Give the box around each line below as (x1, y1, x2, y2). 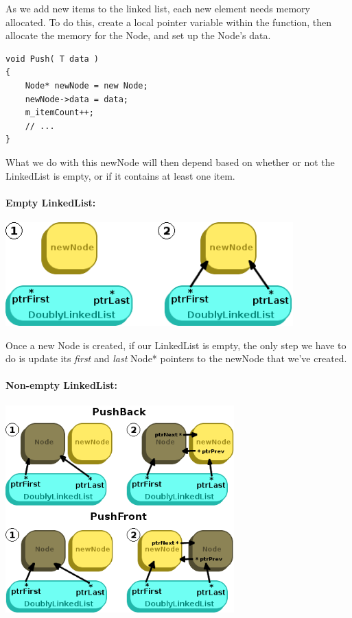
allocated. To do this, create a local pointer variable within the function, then (5, 14, 332, 29)
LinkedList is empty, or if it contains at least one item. (5, 168, 235, 182)
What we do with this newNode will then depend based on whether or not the (5, 154, 335, 169)
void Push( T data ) (5, 54, 99, 64)
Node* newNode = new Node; (25, 80, 148, 91)
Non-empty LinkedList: (5, 378, 118, 392)
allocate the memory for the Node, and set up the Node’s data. (5, 28, 271, 43)
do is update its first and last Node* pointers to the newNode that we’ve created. (5, 351, 347, 366)
